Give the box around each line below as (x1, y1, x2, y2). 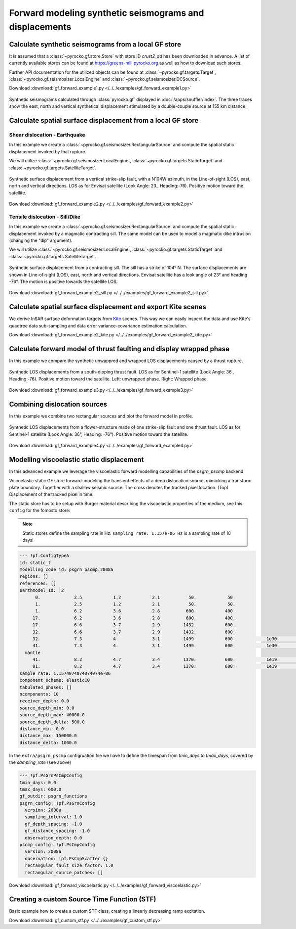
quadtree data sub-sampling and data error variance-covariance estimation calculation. (9, 323, 187, 328)
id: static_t (19, 559, 51, 565)
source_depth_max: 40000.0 (19, 712, 85, 718)
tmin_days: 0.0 (19, 780, 56, 785)
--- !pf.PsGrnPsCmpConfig (19, 773, 82, 779)
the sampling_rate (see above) (9, 759, 72, 765)
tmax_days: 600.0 (19, 787, 62, 792)
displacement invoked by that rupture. (9, 148, 86, 154)
